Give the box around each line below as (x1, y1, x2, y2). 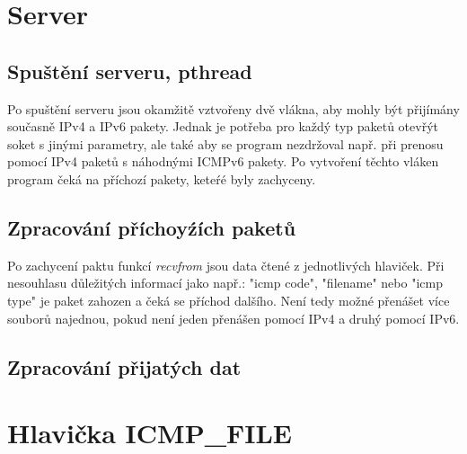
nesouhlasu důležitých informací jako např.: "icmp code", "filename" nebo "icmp (7, 273, 443, 292)
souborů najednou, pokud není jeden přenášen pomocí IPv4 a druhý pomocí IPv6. (7, 308, 460, 327)
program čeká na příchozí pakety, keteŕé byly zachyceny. (7, 169, 316, 188)
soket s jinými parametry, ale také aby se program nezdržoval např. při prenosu (7, 134, 444, 153)
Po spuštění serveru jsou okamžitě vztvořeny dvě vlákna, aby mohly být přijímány (7, 99, 460, 118)
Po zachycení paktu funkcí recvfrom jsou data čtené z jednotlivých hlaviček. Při (7, 255, 445, 274)
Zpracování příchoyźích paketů (7, 213, 296, 241)
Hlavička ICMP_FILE (7, 414, 293, 451)
